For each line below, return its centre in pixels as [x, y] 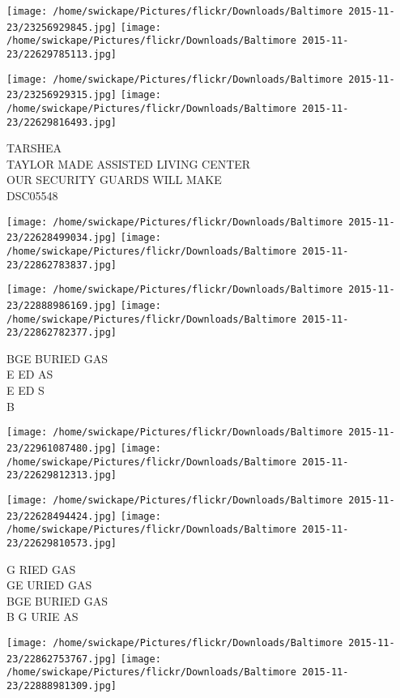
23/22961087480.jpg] [62, 448]
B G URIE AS [43, 617]
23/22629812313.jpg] [62, 475]
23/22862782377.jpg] [62, 333]
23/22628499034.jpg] [62, 238]
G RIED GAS [41, 569]
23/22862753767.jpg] [62, 659]
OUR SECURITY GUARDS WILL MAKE [114, 180]
